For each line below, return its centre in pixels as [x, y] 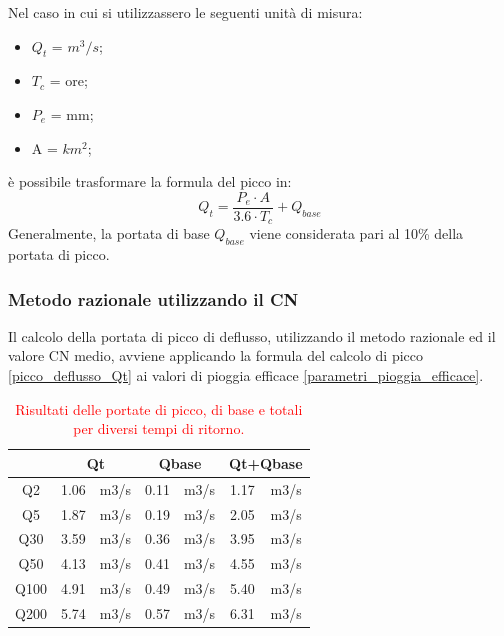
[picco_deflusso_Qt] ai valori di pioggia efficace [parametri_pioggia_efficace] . [246, 375]
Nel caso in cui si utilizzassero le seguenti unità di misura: [185, 12]
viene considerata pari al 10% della [356, 233]
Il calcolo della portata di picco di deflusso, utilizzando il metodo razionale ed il [252, 335]
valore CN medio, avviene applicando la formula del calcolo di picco [216, 355]
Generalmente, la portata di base [109, 233]
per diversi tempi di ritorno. [159, 428]
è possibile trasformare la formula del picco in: [150, 181]
